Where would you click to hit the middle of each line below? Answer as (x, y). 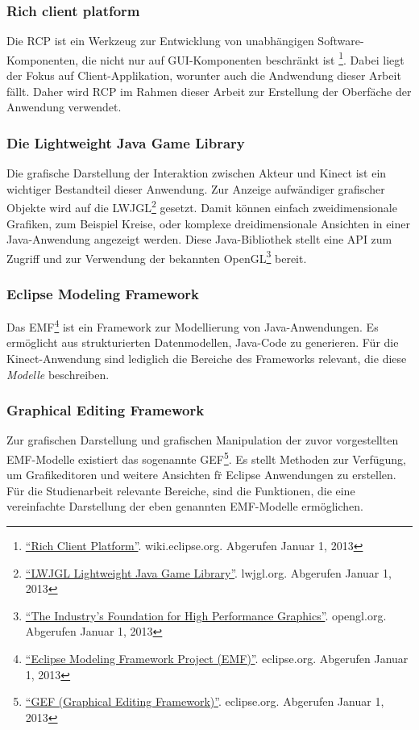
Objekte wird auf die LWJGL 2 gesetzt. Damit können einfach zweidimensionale (202, 206)
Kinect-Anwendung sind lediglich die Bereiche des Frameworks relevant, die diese (207, 358)
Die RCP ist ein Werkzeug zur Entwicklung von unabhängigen (160, 41)
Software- (341, 41)
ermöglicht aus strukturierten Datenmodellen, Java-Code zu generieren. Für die (203, 342)
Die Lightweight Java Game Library (126, 142)
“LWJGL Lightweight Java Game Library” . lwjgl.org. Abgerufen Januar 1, (208, 572)
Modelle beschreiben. (58, 374)
